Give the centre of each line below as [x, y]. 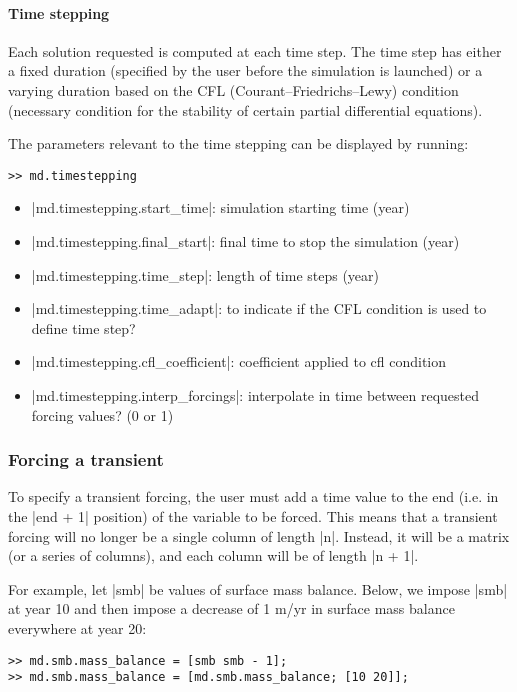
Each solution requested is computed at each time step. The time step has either [255, 50]
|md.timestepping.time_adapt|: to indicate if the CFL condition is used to [259, 308]
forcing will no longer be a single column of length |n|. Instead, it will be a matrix [259, 535]
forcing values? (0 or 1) [102, 414]
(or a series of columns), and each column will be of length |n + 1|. [213, 555]
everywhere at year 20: [77, 627]
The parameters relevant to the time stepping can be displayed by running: [238, 143]
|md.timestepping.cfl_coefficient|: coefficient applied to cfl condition [239, 361]
